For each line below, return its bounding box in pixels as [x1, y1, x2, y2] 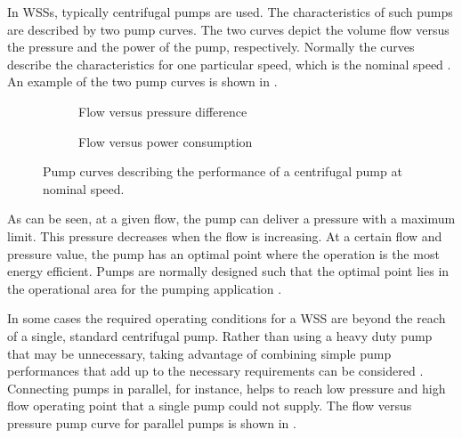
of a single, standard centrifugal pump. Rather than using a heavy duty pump [7, 326, 433, 345]
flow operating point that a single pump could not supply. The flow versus [7, 396, 412, 415]
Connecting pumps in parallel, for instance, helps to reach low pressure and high [7, 378, 446, 397]
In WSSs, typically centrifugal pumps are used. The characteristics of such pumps [7, 3, 453, 20]
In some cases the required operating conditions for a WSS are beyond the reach [7, 309, 446, 328]
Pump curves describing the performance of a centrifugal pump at [43, 162, 402, 181]
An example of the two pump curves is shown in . [7, 72, 278, 91]
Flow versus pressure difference [78, 101, 247, 120]
